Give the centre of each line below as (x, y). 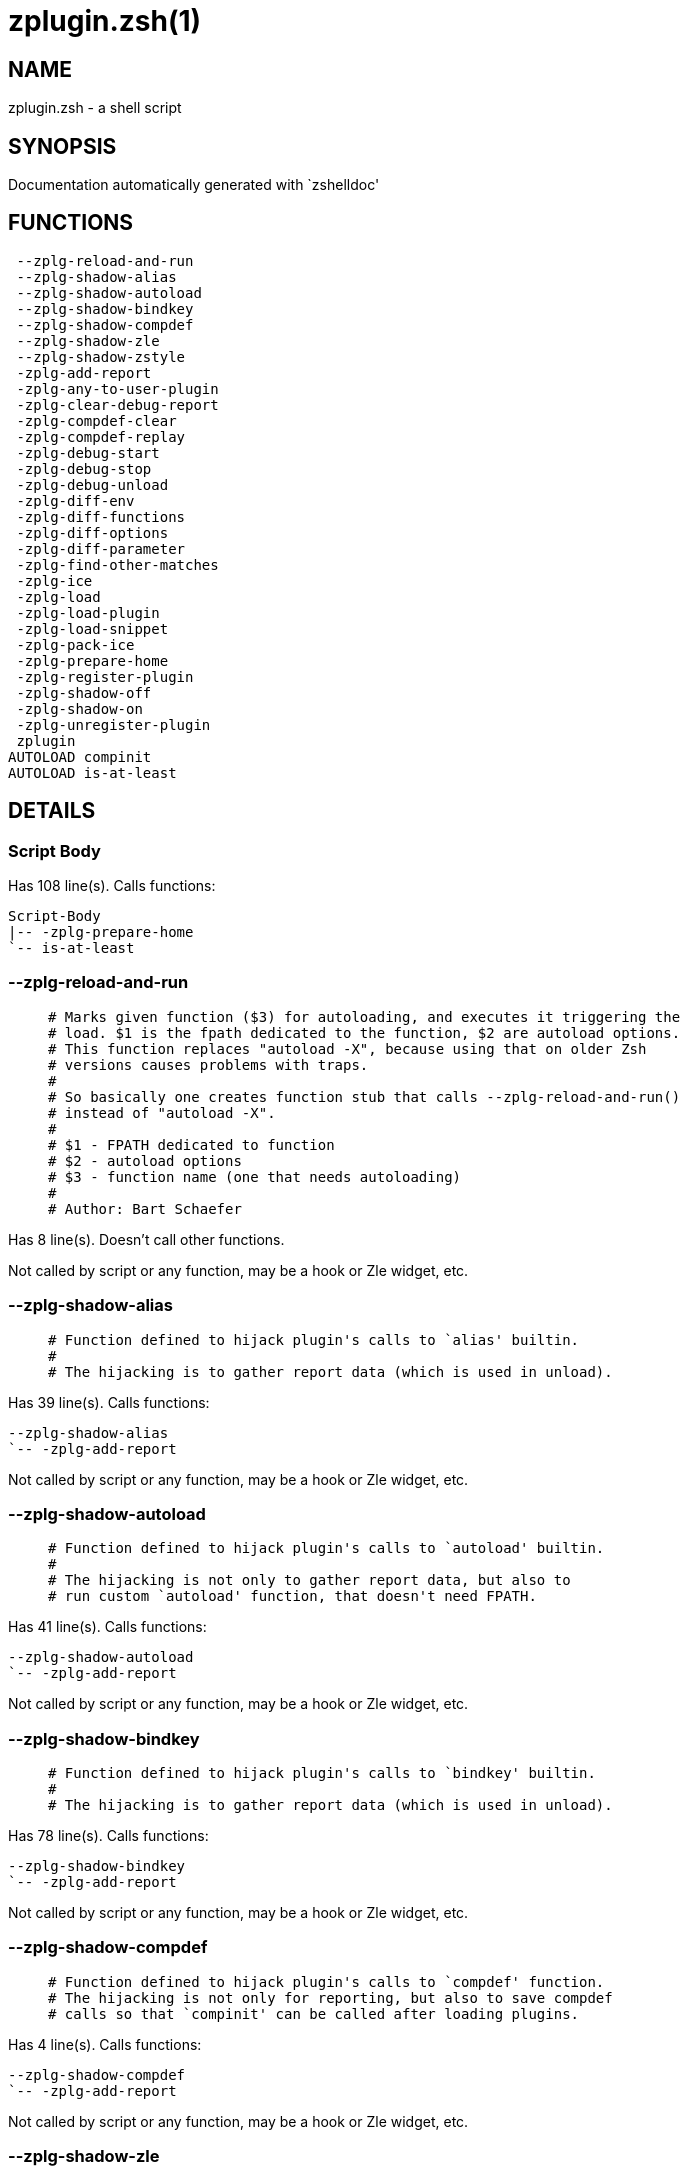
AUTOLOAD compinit (80, 756)
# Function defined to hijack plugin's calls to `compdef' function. (326, 1981)
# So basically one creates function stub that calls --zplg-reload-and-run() (364, 1096)
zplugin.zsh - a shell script (95, 108)
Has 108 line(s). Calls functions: (112, 886)
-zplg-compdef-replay (101, 436)
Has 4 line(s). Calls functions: (105, 2044)
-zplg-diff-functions (101, 516)
